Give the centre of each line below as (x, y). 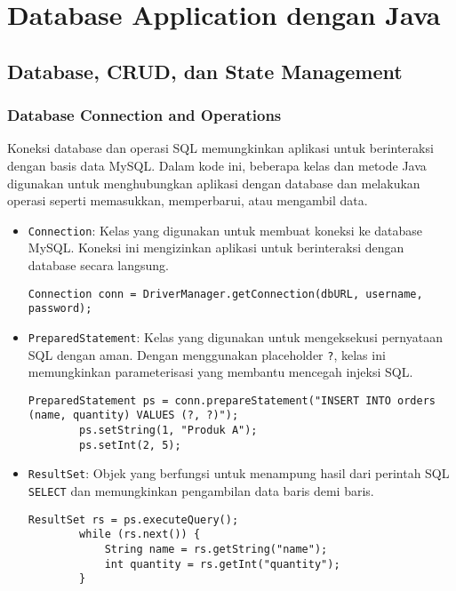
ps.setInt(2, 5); (130, 445)
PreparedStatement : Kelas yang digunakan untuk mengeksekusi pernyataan (235, 336)
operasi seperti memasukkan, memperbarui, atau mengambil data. (188, 200)
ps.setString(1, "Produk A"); (168, 431)
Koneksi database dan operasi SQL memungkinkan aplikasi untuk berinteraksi (220, 148)
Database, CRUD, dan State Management (205, 71)
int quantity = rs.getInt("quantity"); (222, 564)
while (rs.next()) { (140, 535)
